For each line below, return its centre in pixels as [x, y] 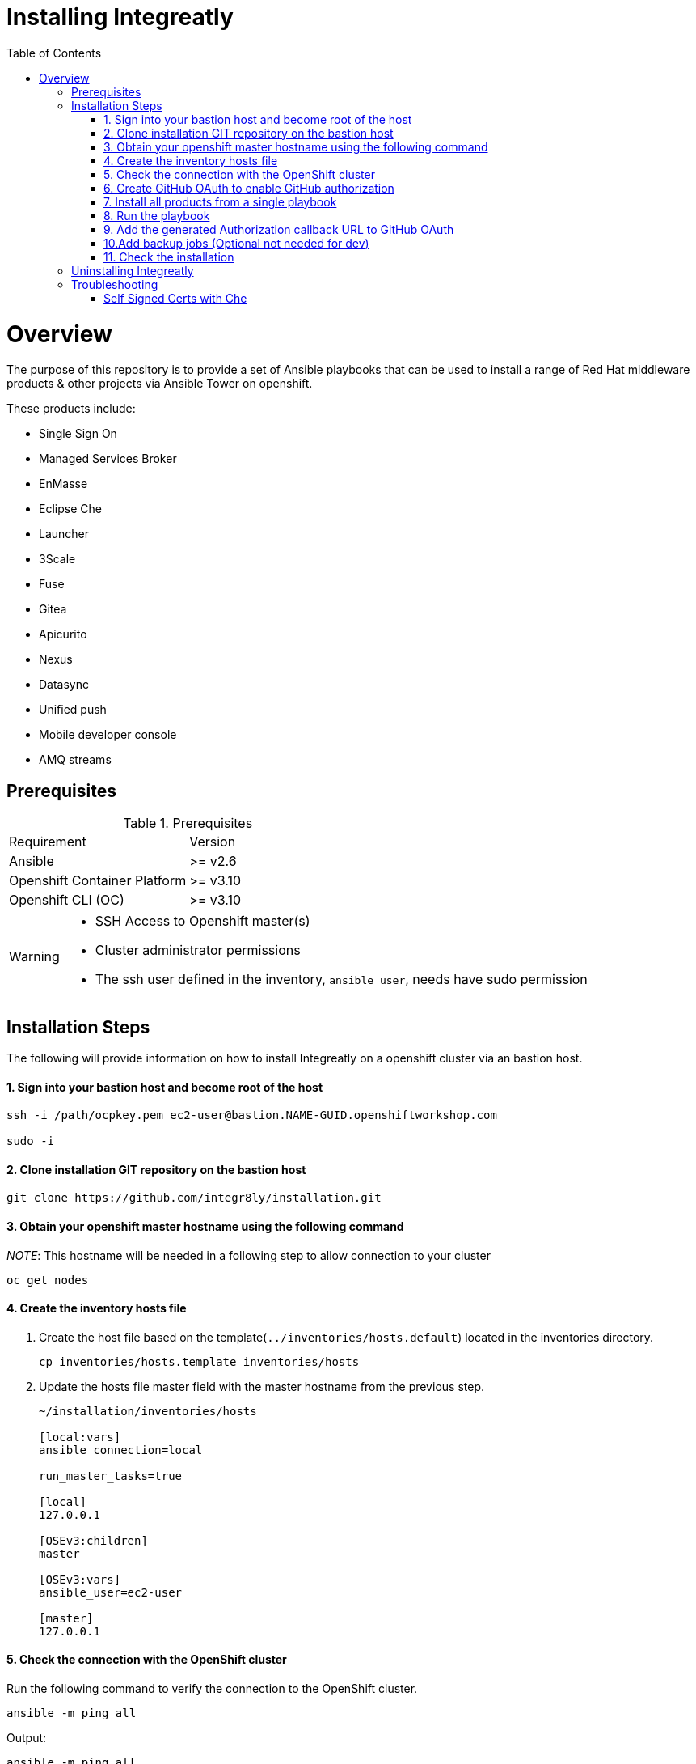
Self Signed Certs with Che [175, 298]
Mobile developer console [108, 735]
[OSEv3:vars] [80, 1579]
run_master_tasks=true [111, 1476]
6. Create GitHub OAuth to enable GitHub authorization [249, 188]
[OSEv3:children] [93, 1540]
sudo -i [31, 1141]
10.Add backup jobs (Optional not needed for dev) [236, 243]
